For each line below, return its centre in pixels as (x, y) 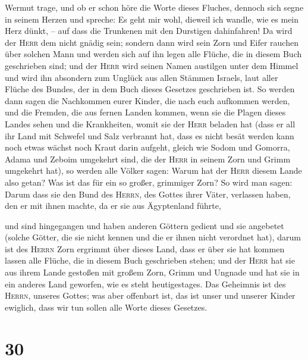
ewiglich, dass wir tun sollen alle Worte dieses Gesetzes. (106, 307)
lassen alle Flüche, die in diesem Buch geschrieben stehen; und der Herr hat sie (150, 260)
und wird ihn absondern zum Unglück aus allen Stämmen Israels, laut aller (142, 77)
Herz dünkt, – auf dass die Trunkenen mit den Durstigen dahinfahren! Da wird (149, 31)
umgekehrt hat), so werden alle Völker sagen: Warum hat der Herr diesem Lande (153, 170)
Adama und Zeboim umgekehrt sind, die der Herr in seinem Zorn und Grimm (148, 159)
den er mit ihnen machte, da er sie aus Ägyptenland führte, (113, 206)
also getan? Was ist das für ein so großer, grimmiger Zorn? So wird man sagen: (149, 182)
